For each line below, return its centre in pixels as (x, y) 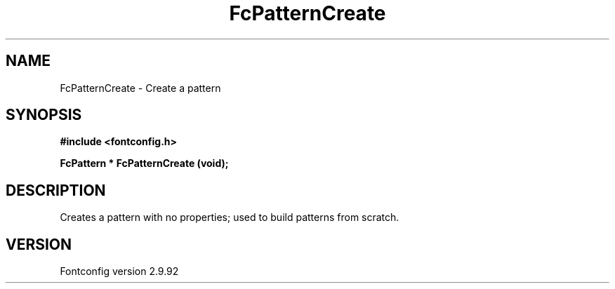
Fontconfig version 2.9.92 (119, 271)
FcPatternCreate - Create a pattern (140, 88)
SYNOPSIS (44, 115)
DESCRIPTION (56, 190)
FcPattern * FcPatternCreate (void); (144, 163)
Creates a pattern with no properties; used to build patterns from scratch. (230, 217)
